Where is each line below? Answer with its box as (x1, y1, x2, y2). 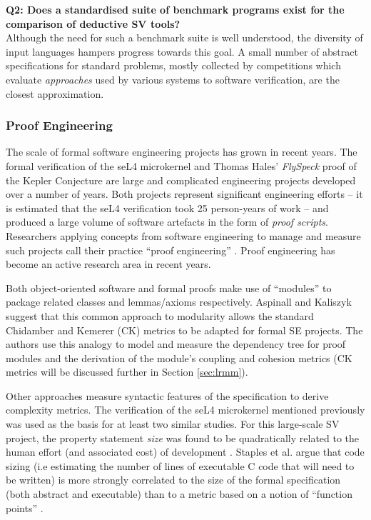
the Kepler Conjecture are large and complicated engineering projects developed (6, 172, 356, 187)
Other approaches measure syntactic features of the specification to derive (6, 388, 329, 403)
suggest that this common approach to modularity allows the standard (6, 308, 314, 323)
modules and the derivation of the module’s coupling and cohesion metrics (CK (6, 350, 352, 365)
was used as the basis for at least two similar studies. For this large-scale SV (6, 416, 340, 431)
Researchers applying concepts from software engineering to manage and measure (6, 228, 361, 243)
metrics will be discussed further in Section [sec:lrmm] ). (6, 364, 248, 379)
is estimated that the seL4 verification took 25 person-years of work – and (6, 200, 329, 215)
